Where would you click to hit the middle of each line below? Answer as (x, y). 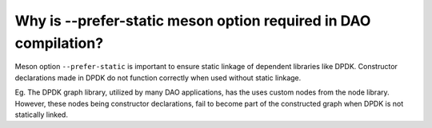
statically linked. (41, 114)
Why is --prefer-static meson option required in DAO (193, 21)
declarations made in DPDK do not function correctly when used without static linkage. (158, 78)
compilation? (59, 43)
